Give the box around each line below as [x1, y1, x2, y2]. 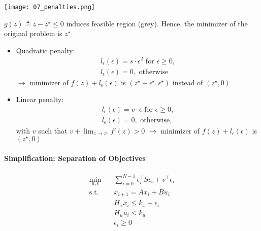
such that [38, 125, 68, 136]
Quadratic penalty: [16, 45, 75, 55]
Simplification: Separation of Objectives [4, 153, 146, 163]
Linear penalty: [16, 94, 63, 105]
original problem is [4, 28, 62, 39]
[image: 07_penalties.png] [4, 4, 95, 11]
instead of [172, 77, 203, 87]
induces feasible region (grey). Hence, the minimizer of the [66, 18, 248, 28]
